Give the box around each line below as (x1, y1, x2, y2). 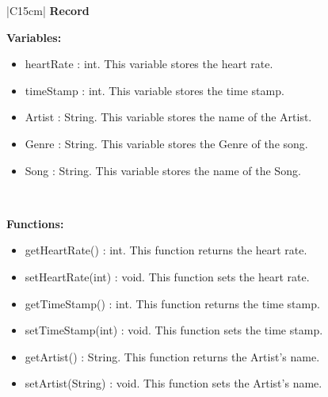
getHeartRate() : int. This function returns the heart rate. (25, 242, 307, 258)
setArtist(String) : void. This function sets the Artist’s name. (25, 375, 322, 391)
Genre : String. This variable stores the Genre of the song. (25, 135, 308, 151)
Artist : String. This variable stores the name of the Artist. (25, 109, 312, 125)
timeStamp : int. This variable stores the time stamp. (25, 82, 284, 98)
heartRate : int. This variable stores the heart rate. (25, 55, 273, 72)
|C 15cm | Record (6, 2, 90, 18)
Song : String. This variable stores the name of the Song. (25, 162, 301, 178)
